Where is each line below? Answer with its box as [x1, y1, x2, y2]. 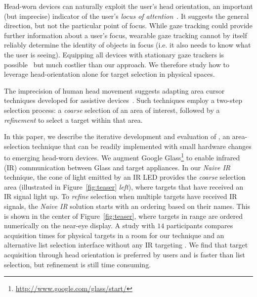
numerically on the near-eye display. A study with [4, 220, 155, 231]
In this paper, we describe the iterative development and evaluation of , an [4, 131, 230, 142]
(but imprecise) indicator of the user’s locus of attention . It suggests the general [4, 10, 249, 21]
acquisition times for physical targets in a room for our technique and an [4, 230, 224, 240]
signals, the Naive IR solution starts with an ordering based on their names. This [4, 200, 250, 211]
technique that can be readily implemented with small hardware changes [32, 141, 252, 151]
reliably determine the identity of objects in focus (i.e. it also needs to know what [4, 40, 251, 50]
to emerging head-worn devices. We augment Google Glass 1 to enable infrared [4, 151, 240, 162]
